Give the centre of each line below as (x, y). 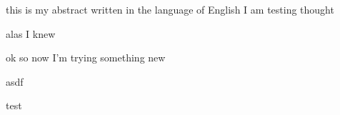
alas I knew (31, 33)
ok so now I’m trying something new (86, 57)
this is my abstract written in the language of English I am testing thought (170, 9)
